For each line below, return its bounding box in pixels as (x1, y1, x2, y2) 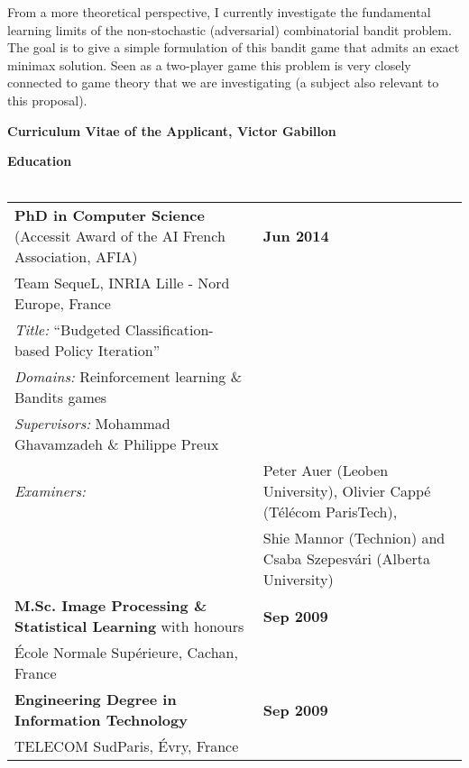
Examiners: (14, 480, 87, 502)
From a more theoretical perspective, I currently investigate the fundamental (7, 3, 431, 21)
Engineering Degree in (14, 689, 177, 710)
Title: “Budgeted (14, 319, 121, 341)
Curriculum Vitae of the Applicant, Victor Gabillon (7, 121, 336, 140)
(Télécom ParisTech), (262, 501, 398, 523)
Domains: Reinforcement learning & (14, 366, 243, 388)
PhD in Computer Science (14, 205, 205, 226)
